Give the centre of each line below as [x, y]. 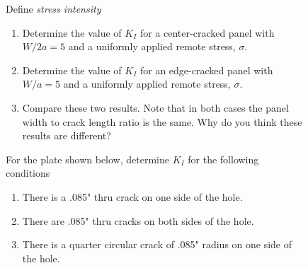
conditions [28, 173]
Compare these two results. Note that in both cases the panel [155, 107]
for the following [223, 159]
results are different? [67, 135]
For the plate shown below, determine [87, 159]
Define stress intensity [53, 8]
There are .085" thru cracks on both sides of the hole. [138, 220]
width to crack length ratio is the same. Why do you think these [162, 121]
